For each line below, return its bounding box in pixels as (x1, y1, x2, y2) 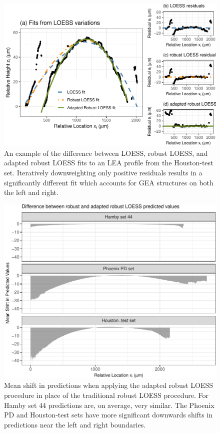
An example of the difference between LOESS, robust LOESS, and (4, 147, 208, 158)
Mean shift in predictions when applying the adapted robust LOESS (4, 380, 213, 390)
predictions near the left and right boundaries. (4, 419, 146, 429)
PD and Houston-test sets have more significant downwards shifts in (4, 409, 213, 420)
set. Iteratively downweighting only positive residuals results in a (4, 167, 202, 178)
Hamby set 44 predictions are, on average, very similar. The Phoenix (4, 399, 214, 410)
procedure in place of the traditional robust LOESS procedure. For (4, 389, 208, 400)
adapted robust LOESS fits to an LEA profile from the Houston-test (4, 157, 213, 168)
